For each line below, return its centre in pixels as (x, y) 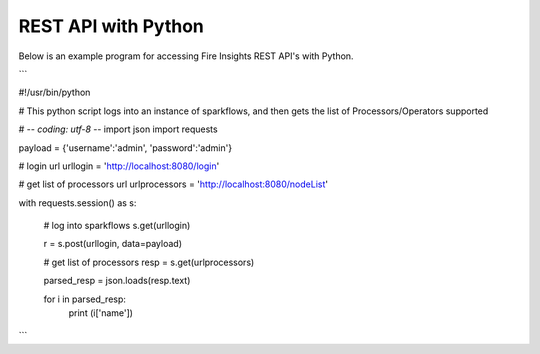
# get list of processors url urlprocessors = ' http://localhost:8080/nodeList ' (173, 184)
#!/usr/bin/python (54, 92)
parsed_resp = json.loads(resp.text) (117, 281)
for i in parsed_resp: (85, 299)
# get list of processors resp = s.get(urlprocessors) (149, 262)
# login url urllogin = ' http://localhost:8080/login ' (119, 166)
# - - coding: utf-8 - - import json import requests (118, 129)
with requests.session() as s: (77, 202)
